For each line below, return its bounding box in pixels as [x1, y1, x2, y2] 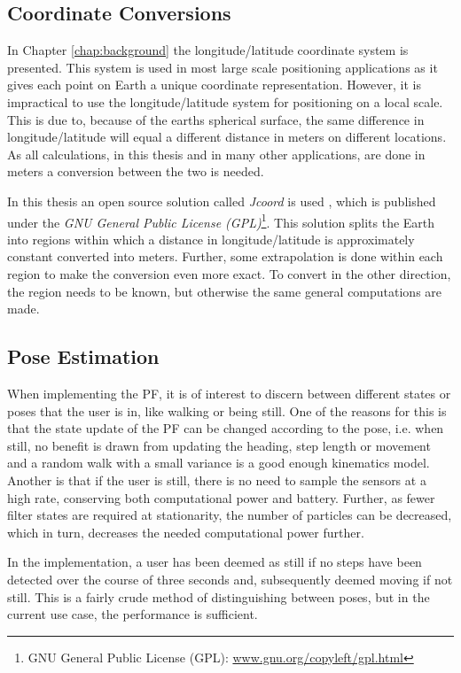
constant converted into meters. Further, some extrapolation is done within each [7, 247, 443, 266]
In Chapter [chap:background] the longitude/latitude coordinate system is [7, 41, 409, 59]
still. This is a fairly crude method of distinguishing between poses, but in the [7, 587, 430, 606]
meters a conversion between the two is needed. [7, 162, 264, 181]
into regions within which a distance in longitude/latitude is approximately [7, 229, 415, 248]
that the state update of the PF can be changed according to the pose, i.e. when [7, 419, 444, 437]
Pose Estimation [7, 343, 160, 370]
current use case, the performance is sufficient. [7, 605, 258, 623]
